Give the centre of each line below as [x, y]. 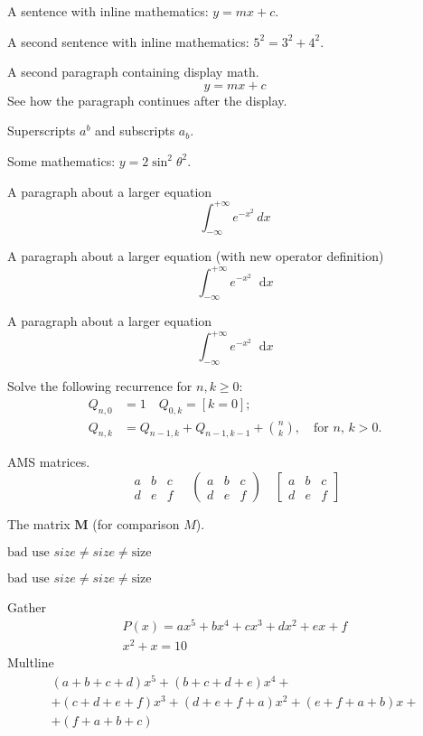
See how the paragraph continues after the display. [147, 100]
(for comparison [136, 524]
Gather [27, 606]
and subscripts [135, 130]
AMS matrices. [49, 462]
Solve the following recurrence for [100, 386]
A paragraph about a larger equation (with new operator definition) [196, 256]
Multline [31, 662]
